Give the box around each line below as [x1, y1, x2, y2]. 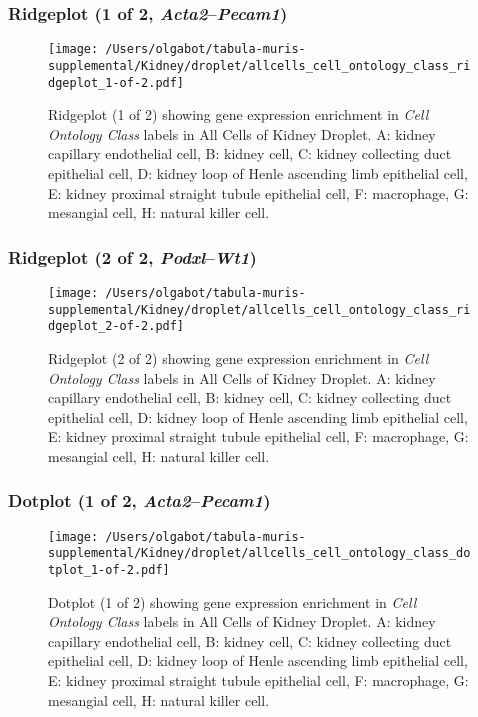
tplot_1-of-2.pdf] [48, 563, 170, 578]
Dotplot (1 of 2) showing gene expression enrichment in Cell [48, 591, 417, 612]
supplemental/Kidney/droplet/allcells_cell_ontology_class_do [48, 546, 471, 561]
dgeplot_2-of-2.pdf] [48, 319, 185, 334]
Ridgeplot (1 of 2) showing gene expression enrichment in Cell [48, 104, 429, 125]
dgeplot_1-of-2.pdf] [48, 75, 185, 90]
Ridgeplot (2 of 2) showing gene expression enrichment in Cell [48, 347, 429, 368]
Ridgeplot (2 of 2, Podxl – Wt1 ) [8, 244, 257, 269]
